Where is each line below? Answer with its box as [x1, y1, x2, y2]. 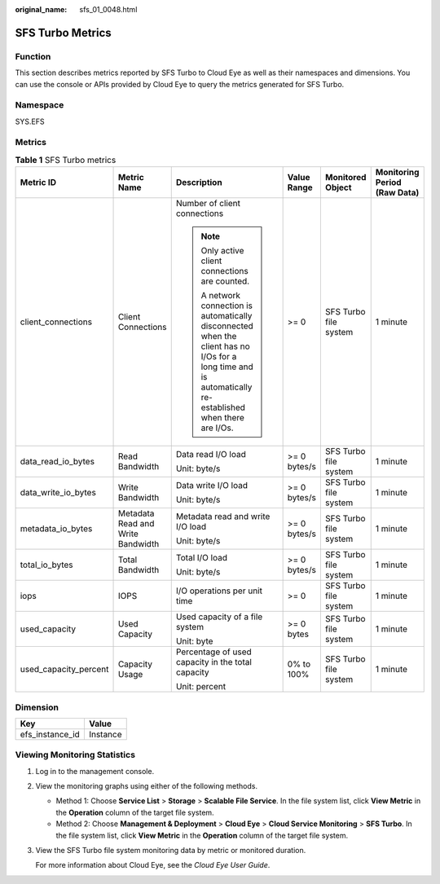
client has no [200, 341, 250, 352]
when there [200, 412, 244, 424]
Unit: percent [175, 681, 227, 693]
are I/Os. [200, 422, 234, 433]
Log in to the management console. [35, 766, 155, 776]
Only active [200, 245, 244, 257]
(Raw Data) [375, 187, 420, 199]
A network [200, 290, 240, 301]
